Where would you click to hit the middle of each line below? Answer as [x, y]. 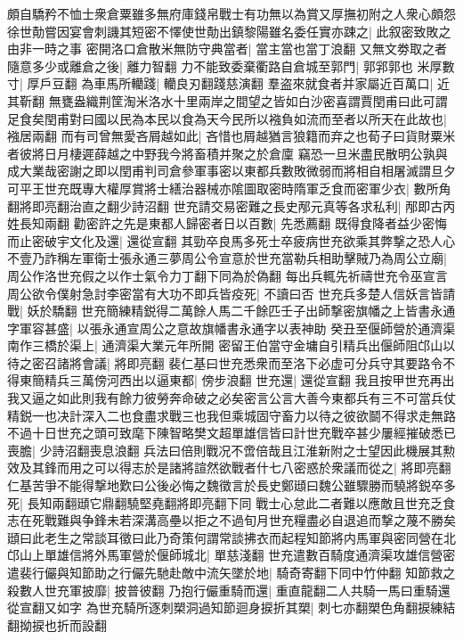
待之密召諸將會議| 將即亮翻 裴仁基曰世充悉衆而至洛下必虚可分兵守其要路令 [225, 362]
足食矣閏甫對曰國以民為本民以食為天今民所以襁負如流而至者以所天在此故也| [227, 118]
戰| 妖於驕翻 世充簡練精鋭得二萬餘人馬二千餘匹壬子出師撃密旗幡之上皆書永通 [231, 311]
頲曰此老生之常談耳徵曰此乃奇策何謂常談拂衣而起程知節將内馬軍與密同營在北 [231, 537]
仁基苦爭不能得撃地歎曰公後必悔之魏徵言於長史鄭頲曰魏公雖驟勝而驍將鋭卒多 [231, 485]
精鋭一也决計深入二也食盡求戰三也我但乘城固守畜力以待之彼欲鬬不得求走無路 [231, 415]
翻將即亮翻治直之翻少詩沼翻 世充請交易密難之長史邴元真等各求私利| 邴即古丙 [231, 205]
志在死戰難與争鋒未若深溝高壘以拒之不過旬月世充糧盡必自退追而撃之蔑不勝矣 [231, 520]
